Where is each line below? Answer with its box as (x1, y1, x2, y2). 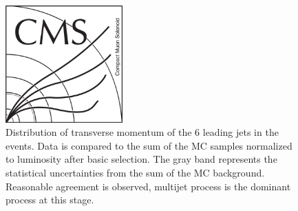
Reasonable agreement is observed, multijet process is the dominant (6, 179, 291, 193)
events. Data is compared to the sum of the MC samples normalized (6, 138, 292, 152)
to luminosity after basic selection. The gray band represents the (6, 152, 277, 166)
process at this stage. (6, 192, 94, 207)
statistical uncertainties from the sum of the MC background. (6, 165, 265, 179)
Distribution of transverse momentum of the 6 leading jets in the (6, 125, 279, 139)
